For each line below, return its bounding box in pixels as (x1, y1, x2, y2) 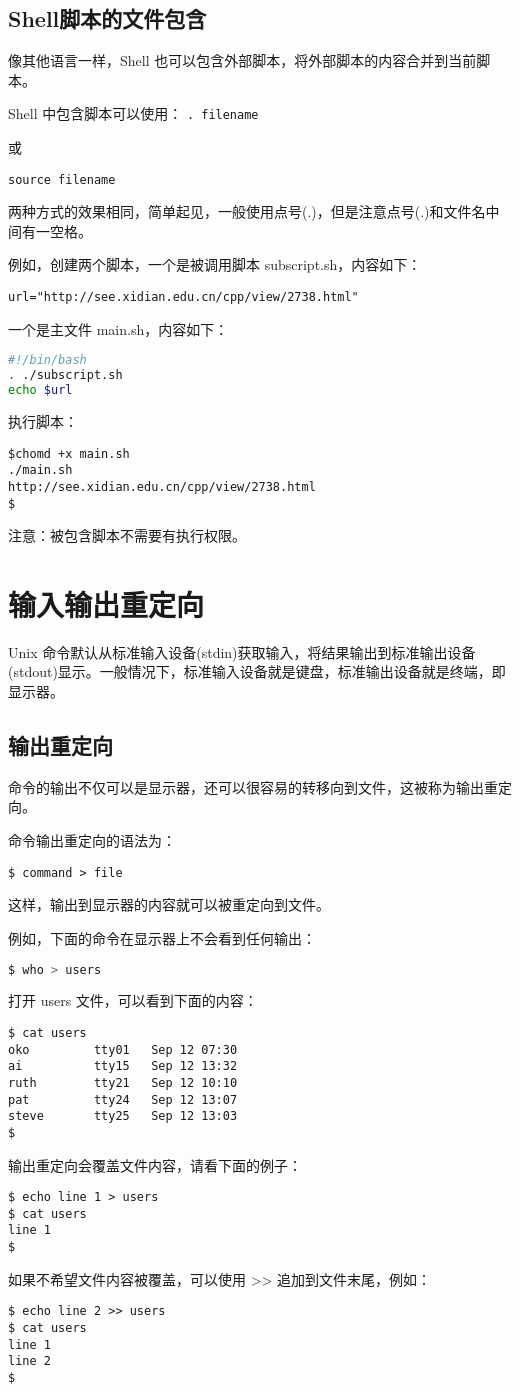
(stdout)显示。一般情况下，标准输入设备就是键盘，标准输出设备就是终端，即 (8, 661, 506, 682)
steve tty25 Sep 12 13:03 (8, 1109, 238, 1124)
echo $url (8, 383, 73, 398)
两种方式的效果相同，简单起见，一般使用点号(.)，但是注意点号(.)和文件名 (8, 201, 486, 222)
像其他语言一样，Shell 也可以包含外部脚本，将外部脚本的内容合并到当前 (8, 50, 477, 71)
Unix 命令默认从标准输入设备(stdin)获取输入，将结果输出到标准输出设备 (8, 641, 476, 662)
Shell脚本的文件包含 (8, 3, 207, 34)
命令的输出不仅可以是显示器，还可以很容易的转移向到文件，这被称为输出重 (8, 776, 498, 797)
